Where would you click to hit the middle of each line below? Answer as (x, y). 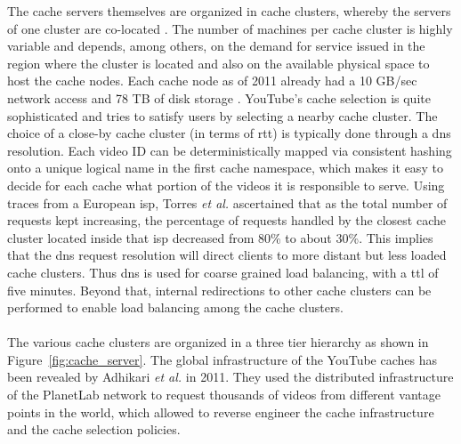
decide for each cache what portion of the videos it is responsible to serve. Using (226, 185)
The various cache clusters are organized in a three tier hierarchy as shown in (218, 342)
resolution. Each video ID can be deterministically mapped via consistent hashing (230, 150)
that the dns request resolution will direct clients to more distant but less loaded (227, 255)
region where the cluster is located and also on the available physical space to (218, 63)
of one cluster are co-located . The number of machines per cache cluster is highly (230, 28)
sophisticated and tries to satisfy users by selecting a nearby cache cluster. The (222, 115)
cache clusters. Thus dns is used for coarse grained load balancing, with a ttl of (223, 272)
